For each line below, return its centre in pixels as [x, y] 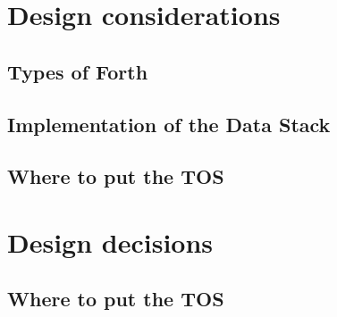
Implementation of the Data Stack [169, 124]
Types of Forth [78, 71]
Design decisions [110, 242]
